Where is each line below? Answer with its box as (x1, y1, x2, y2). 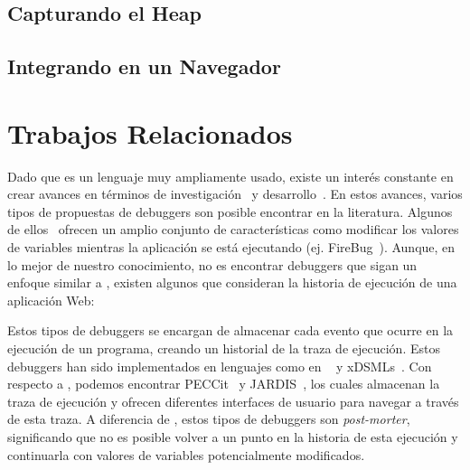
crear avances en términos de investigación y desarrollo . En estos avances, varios (7, 184, 463, 203)
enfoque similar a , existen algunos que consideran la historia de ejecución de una (7, 273, 457, 292)
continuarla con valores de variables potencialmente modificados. (7, 445, 365, 464)
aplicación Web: (7, 290, 95, 309)
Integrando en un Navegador (7, 52, 281, 80)
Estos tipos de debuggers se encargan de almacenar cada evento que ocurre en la (7, 321, 454, 340)
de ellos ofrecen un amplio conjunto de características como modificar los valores (7, 220, 459, 239)
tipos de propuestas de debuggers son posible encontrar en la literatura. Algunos (7, 202, 453, 221)
